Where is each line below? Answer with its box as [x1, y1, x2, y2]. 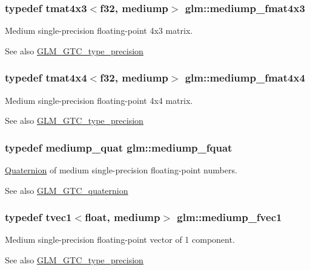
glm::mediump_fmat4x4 [185, 70, 305, 85]
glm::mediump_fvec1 [177, 210, 282, 225]
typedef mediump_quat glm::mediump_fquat [5, 140, 232, 155]
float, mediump [85, 210, 160, 225]
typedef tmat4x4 [5, 70, 87, 85]
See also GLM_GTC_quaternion [5, 184, 128, 196]
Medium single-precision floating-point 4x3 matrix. [5, 24, 193, 37]
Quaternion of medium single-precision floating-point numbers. [5, 164, 237, 176]
